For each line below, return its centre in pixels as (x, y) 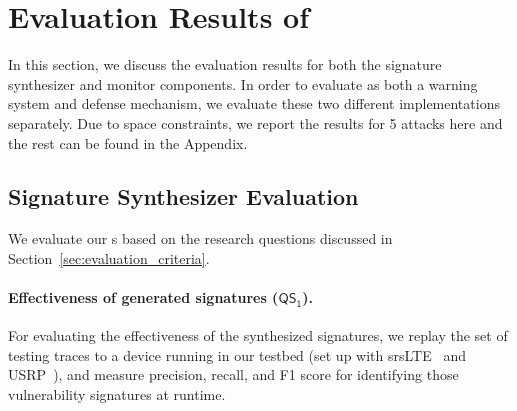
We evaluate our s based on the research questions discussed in (200, 238)
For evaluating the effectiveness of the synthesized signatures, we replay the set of (258, 335)
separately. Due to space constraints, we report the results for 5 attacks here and (255, 122)
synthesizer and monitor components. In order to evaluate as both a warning (243, 83)
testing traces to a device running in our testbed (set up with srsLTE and (237, 354)
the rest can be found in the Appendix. (128, 142)
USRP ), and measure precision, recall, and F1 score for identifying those (233, 374)
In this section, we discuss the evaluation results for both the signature (225, 64)
